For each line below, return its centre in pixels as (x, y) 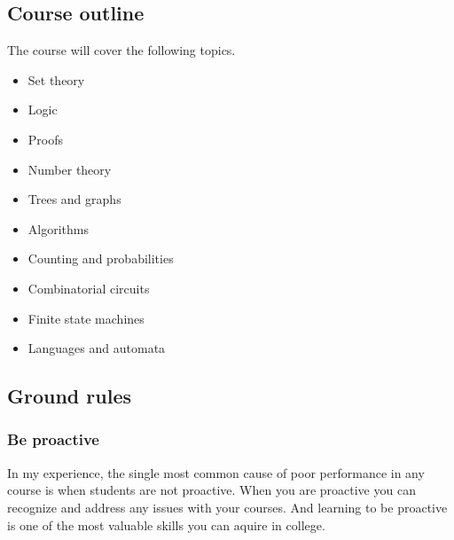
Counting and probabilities (101, 258)
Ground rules (69, 396)
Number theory (70, 169)
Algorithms (58, 228)
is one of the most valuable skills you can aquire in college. (166, 524)
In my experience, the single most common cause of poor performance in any (216, 472)
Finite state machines (86, 318)
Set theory (56, 79)
